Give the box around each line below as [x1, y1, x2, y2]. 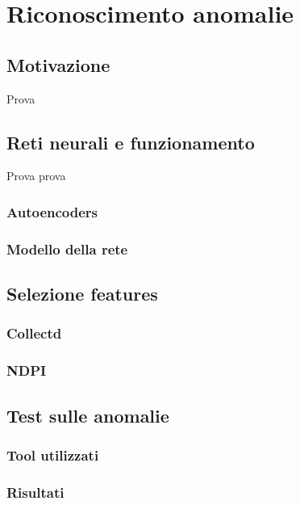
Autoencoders [6, 201, 98, 221]
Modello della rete [6, 238, 128, 259]
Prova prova [6, 167, 66, 184]
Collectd [6, 323, 62, 343]
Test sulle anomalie [6, 402, 169, 427]
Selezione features [6, 281, 158, 306]
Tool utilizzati [6, 444, 99, 465]
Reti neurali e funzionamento [6, 129, 255, 154]
